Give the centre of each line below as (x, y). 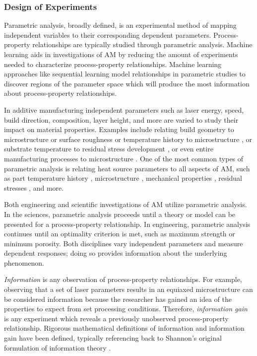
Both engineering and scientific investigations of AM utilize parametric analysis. (126, 204)
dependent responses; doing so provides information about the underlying (116, 253)
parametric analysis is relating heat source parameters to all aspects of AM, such (127, 168)
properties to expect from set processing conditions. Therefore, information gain (126, 309)
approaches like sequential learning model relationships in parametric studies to (125, 74)
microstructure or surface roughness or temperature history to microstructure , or (128, 139)
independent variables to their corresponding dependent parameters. (108, 35)
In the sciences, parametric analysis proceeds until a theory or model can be (120, 214)
